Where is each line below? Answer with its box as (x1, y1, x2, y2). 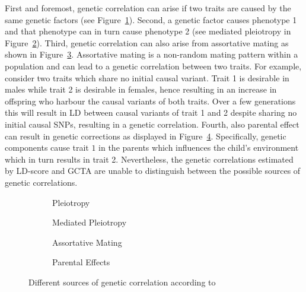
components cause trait (5, 141, 89, 154)
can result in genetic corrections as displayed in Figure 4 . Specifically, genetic (5, 129, 286, 142)
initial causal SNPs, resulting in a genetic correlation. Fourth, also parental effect (5, 118, 299, 130)
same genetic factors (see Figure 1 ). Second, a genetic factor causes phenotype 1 (5, 13, 297, 26)
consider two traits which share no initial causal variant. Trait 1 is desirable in (5, 71, 289, 84)
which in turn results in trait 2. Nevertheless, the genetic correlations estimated (5, 153, 294, 165)
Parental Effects (52, 256, 110, 268)
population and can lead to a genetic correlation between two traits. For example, (5, 59, 302, 72)
